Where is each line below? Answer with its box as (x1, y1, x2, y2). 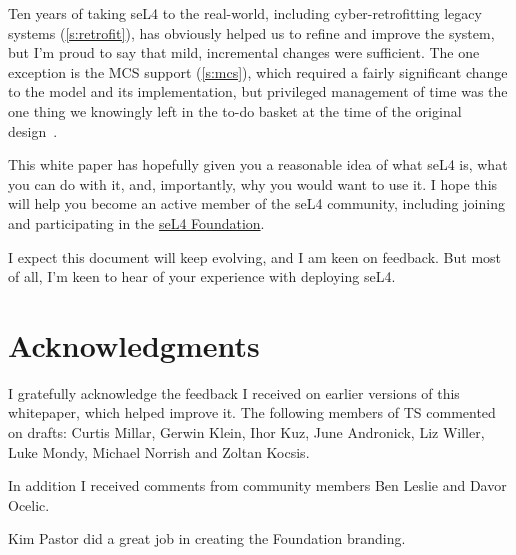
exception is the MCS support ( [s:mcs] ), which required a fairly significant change (8, 61, 508, 82)
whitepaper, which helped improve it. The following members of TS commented (8, 402, 496, 423)
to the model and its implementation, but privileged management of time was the (8, 81, 508, 102)
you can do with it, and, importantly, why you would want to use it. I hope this (8, 173, 498, 194)
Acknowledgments (8, 324, 260, 365)
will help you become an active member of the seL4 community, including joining (8, 193, 505, 214)
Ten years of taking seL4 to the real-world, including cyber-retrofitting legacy (8, 3, 482, 23)
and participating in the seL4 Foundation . (8, 212, 265, 233)
